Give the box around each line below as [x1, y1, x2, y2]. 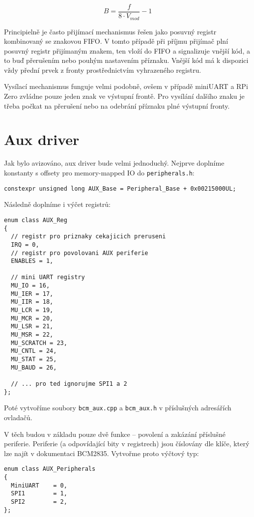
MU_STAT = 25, [11, 356, 57, 363]
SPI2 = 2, [11, 498, 67, 505]
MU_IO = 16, [11, 282, 50, 289]
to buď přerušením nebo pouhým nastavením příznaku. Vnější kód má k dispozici [4, 55, 249, 65]
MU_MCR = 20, [11, 315, 54, 322]
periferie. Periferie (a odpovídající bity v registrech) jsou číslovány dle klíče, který [4, 438, 250, 449]
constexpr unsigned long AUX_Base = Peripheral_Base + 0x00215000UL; [4, 185, 236, 192]
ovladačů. [4, 412, 32, 422]
